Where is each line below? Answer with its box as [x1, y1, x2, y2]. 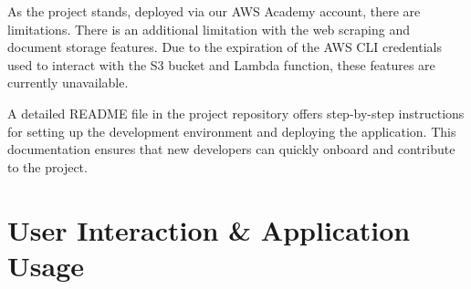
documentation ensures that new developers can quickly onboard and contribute [7, 139, 455, 159]
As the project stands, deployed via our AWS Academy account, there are [7, 2, 421, 20]
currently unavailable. [7, 73, 129, 92]
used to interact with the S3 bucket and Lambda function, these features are [7, 55, 435, 74]
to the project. [7, 157, 88, 176]
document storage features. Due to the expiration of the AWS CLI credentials [7, 37, 442, 57]
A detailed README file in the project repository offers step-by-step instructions [7, 103, 465, 122]
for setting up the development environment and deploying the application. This [7, 121, 456, 140]
